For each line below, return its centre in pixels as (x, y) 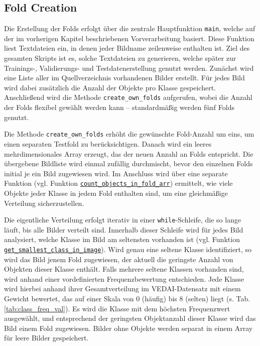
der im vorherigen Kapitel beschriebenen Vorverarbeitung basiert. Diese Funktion (129, 38)
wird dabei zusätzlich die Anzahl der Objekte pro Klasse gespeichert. (110, 87)
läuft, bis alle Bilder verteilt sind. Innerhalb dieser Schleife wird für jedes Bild (124, 229)
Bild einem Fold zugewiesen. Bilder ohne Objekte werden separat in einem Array (128, 328)
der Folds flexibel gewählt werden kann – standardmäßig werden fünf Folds (119, 107)
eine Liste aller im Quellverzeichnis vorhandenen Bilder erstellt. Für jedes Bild (124, 78)
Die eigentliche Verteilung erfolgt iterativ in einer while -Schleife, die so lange (123, 220)
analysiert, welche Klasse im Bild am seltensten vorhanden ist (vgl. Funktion (122, 239)
